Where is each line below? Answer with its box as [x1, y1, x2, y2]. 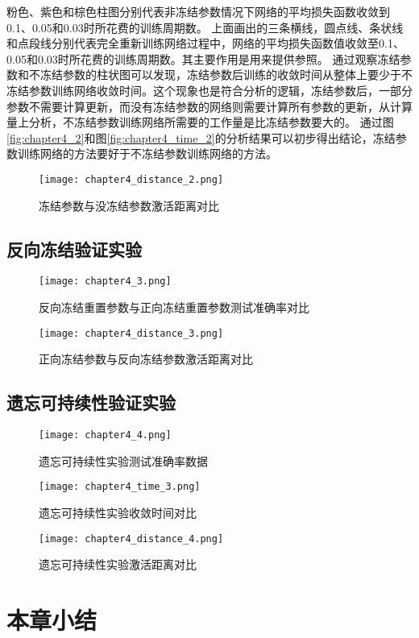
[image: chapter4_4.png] [39, 429, 172, 441]
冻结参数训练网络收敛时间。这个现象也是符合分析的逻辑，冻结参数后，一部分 [6, 81, 413, 98]
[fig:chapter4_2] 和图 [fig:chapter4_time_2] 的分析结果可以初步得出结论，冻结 [6, 129, 396, 146]
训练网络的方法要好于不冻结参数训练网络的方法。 [17, 145, 277, 162]
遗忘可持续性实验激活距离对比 [39, 556, 197, 573]
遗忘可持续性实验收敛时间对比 [39, 504, 197, 520]
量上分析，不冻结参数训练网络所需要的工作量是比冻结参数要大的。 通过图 [6, 114, 394, 130]
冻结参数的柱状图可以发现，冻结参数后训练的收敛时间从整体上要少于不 [39, 66, 413, 83]
